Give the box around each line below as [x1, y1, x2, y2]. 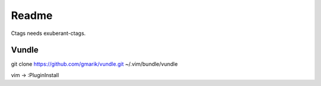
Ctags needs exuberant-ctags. [11, 30, 86, 37]
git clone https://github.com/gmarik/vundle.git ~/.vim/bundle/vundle [11, 60, 178, 68]
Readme [11, 9, 53, 22]
